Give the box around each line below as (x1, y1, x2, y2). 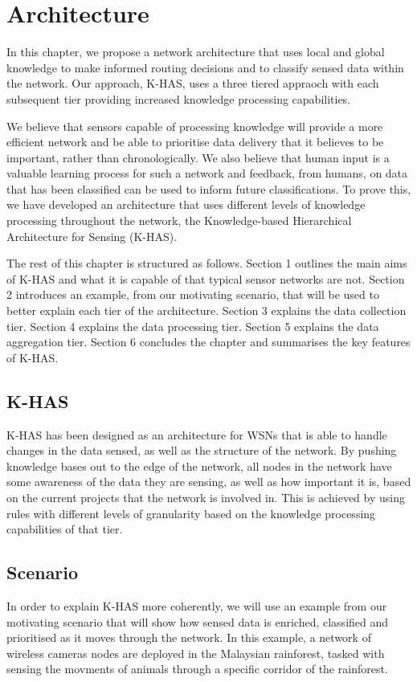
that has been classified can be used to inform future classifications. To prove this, (6, 180, 411, 197)
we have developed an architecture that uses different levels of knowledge (6, 196, 366, 213)
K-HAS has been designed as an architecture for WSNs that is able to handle (6, 426, 387, 443)
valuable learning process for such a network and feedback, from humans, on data (6, 165, 408, 182)
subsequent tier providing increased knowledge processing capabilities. (6, 90, 351, 107)
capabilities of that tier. (6, 521, 123, 537)
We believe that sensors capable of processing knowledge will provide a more (6, 117, 383, 134)
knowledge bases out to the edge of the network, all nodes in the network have (6, 457, 392, 474)
